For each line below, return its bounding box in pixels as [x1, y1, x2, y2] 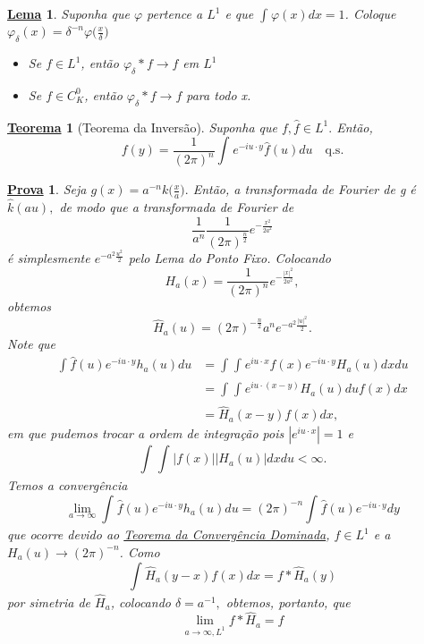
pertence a [147, 4, 203, 22]
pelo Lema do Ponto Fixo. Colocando [128, 249, 331, 267]
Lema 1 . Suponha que [7, 4, 130, 22]
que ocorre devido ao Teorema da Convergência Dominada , [7, 525, 330, 544]
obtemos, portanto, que [225, 592, 351, 611]
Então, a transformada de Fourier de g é [192, 180, 416, 199]
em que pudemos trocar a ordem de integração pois [7, 424, 284, 443]
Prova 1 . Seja [7, 180, 87, 199]
